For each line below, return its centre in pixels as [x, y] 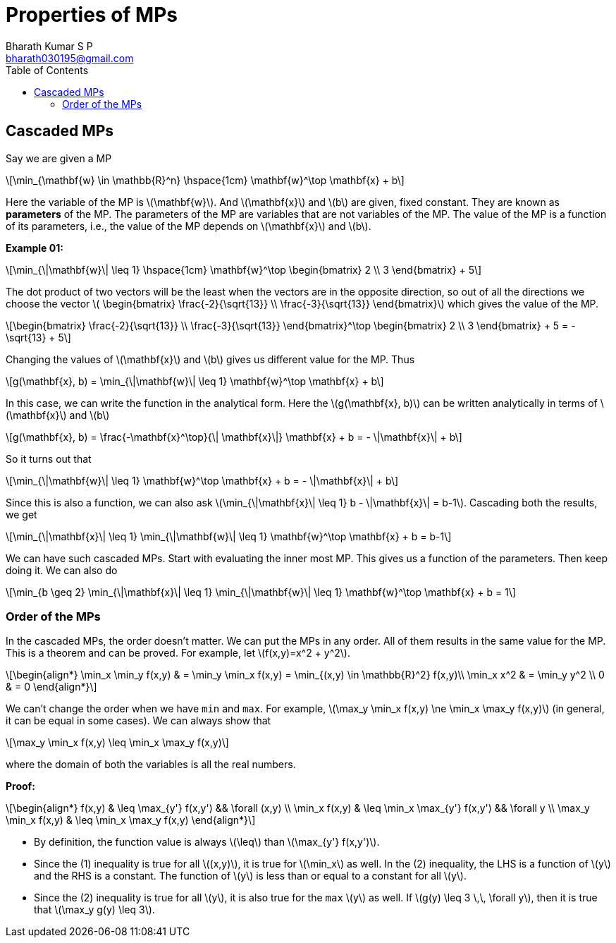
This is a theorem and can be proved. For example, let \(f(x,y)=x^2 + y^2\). [178, 653]
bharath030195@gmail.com [70, 58]
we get [21, 514]
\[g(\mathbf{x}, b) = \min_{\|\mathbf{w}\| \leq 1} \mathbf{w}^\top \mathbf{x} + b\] [195, 381]
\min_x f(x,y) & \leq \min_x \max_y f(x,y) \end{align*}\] [131, 820]
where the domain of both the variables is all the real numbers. [151, 765]
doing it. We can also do [62, 570]
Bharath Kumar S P [49, 46]
